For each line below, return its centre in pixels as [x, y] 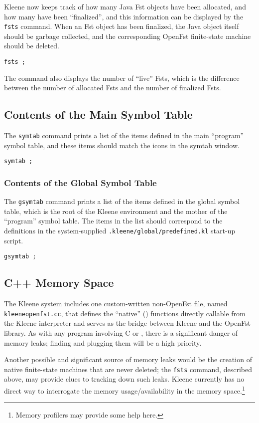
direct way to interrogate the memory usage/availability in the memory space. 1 [125, 390]
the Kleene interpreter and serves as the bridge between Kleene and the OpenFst [127, 323]
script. [14, 240]
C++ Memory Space [59, 283]
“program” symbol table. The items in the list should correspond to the [113, 221]
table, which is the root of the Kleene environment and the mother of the [116, 211]
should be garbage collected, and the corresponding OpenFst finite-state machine [128, 36]
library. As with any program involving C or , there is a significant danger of [121, 333]
